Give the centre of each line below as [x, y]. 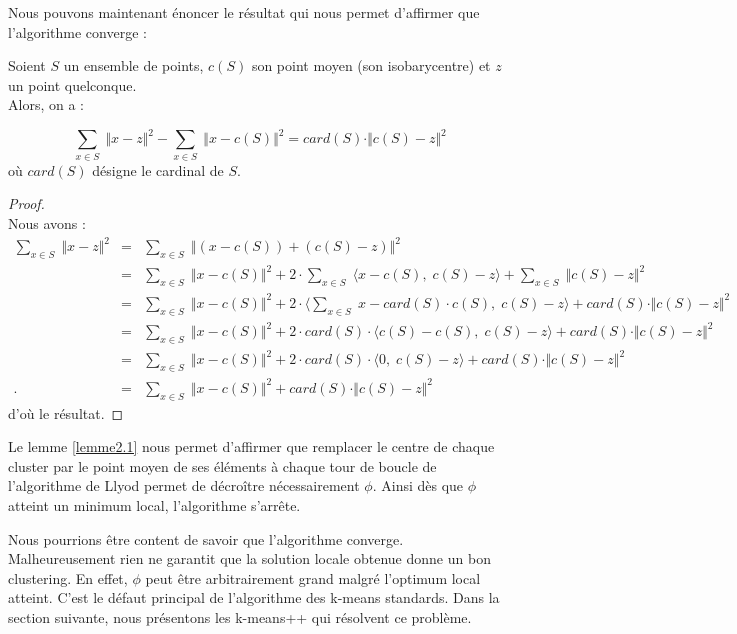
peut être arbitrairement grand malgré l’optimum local [313, 577]
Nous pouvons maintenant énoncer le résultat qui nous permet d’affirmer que [244, 12]
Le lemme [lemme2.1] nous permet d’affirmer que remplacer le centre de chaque [251, 446]
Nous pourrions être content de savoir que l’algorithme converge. [206, 538]
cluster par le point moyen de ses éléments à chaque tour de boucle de [222, 465]
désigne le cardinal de [158, 169]
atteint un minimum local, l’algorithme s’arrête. [154, 504]
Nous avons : [47, 222]
